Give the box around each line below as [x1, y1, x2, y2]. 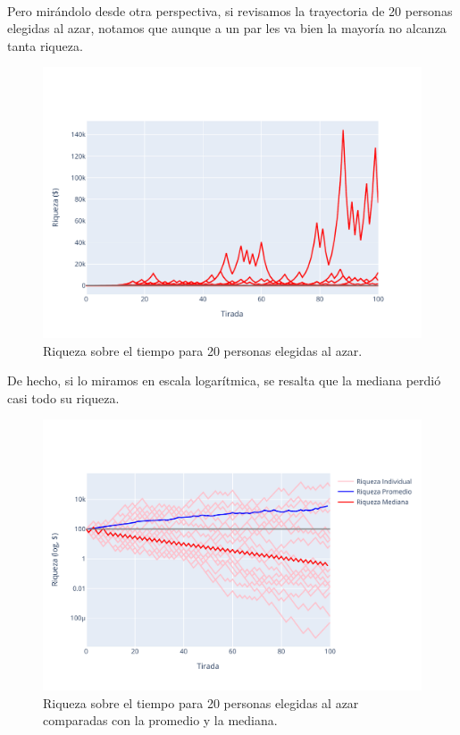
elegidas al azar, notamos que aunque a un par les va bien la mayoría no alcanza [7, 19, 447, 38]
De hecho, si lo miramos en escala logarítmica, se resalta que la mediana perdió [7, 371, 441, 390]
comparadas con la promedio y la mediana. [43, 711, 278, 730]
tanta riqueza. [7, 36, 83, 55]
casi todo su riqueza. [7, 388, 120, 407]
